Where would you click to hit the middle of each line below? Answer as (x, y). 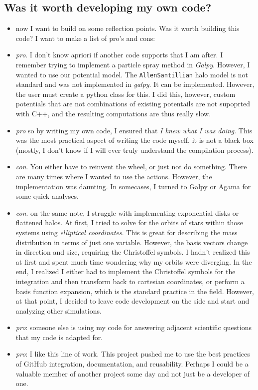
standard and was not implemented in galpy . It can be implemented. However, (135, 84)
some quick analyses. (47, 196)
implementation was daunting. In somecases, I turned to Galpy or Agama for (133, 186)
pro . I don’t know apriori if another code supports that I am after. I (119, 55)
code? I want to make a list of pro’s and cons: (85, 38)
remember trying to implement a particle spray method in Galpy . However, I (133, 64)
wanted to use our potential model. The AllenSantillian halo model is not (132, 74)
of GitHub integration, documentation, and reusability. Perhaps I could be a (132, 364)
